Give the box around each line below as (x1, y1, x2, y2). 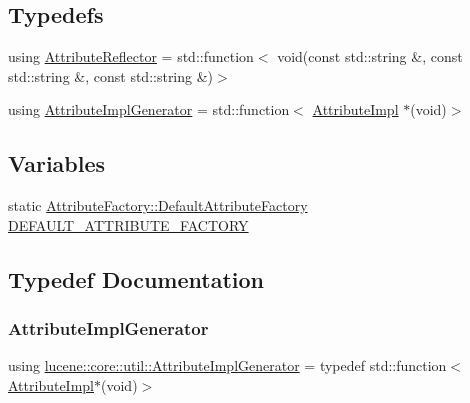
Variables (8, 148, 106, 179)
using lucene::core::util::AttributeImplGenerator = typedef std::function (8, 355, 447, 376)
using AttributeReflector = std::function (8, 46, 254, 67)
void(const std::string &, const (277, 46, 463, 67)
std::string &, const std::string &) (8, 65, 214, 86)
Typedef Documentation (8, 263, 264, 294)
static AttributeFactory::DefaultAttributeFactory (8, 195, 308, 216)
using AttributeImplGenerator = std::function (8, 99, 290, 120)
